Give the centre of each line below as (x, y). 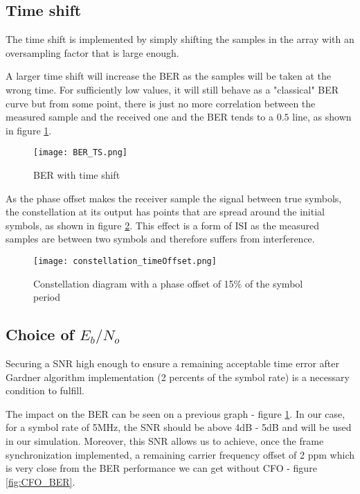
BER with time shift (77, 175)
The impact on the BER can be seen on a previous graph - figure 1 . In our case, (175, 413)
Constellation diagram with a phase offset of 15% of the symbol (168, 283)
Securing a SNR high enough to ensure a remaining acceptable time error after (172, 363)
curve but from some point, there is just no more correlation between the (161, 103)
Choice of (40, 334)
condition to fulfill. (45, 390)
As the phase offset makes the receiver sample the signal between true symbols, (174, 198)
